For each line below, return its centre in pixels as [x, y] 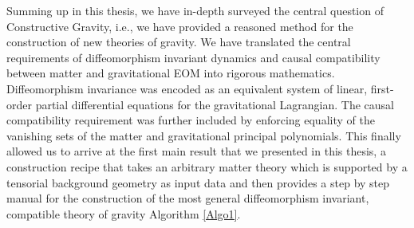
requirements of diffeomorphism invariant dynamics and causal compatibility [193, 57]
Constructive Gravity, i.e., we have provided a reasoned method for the [180, 26]
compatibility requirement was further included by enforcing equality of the [191, 120]
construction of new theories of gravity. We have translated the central [179, 42]
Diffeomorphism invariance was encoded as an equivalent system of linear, [187, 88]
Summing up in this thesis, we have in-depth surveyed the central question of [195, 10]
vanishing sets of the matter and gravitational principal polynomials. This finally [204, 135]
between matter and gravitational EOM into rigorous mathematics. [171, 73]
